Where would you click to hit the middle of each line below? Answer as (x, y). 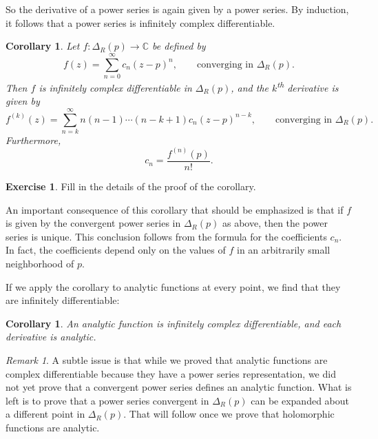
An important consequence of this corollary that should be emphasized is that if (175, 209)
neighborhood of (40, 263)
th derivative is (308, 86)
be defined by (179, 46)
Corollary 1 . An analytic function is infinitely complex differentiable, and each (174, 323)
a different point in (45, 414)
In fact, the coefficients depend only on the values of (116, 250)
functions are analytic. (53, 427)
